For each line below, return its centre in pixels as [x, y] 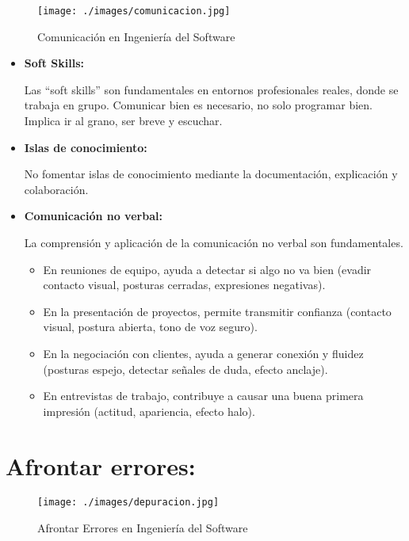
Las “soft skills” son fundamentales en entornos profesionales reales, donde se [211, 89]
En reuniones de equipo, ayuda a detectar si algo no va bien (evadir [207, 269]
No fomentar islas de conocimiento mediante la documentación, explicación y [211, 174]
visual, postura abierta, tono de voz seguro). [150, 327]
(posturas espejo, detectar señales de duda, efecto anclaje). [185, 369]
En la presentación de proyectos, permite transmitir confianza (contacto [217, 311]
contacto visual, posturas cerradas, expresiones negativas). [184, 285]
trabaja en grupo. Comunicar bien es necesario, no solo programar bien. [198, 105]
